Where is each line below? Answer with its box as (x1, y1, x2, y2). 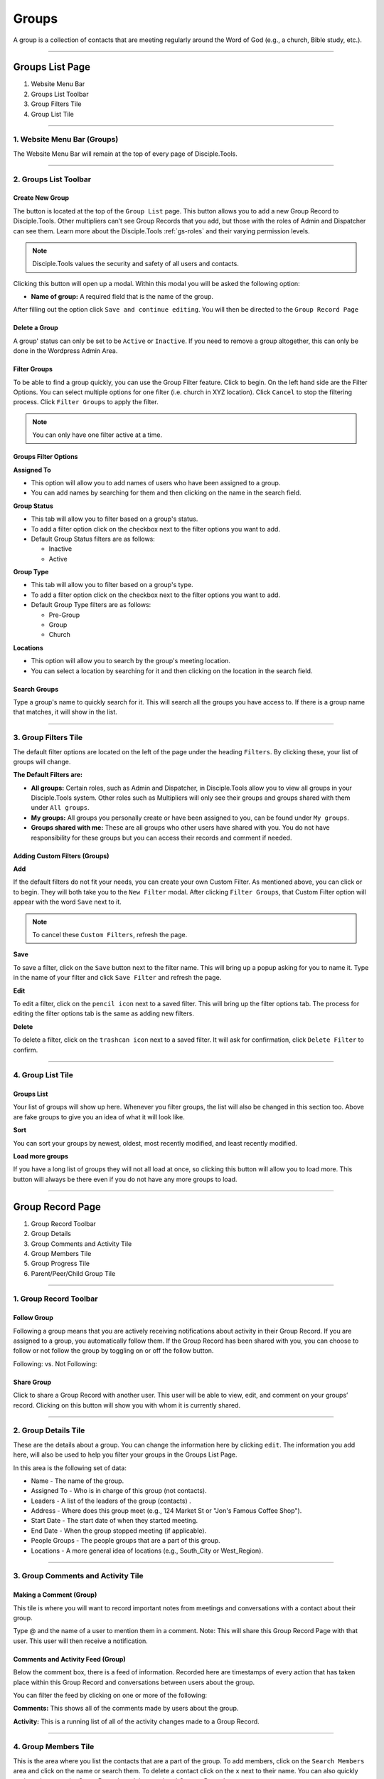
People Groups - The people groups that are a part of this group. (31, 1536, 220, 1545)
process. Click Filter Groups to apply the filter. (13, 398, 159, 406)
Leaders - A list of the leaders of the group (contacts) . (31, 1496, 191, 1505)
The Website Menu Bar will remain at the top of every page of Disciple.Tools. (13, 149, 238, 158)
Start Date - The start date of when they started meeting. (31, 1516, 198, 1525)
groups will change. (13, 757, 71, 766)
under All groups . (31, 803, 90, 812)
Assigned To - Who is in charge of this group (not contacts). (31, 1487, 207, 1495)
